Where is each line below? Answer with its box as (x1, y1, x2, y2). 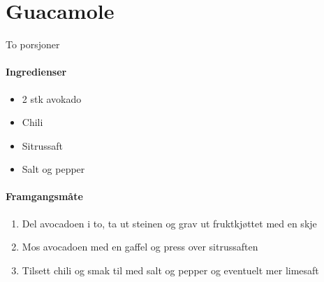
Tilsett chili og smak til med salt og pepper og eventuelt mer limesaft (22, 262, 319, 277)
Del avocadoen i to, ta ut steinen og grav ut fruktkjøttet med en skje (22, 216, 317, 230)
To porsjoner (6, 37, 60, 52)
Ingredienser (6, 64, 67, 79)
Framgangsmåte (6, 189, 83, 204)
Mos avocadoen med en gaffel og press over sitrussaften (22, 239, 258, 254)
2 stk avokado (22, 91, 82, 106)
